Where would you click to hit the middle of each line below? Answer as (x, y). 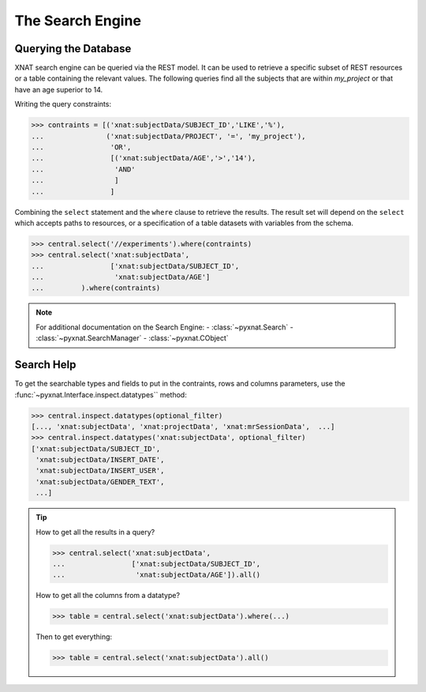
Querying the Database (73, 49)
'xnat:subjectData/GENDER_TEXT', (100, 481)
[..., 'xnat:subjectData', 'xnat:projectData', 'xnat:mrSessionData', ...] (183, 426)
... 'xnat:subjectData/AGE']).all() (157, 575)
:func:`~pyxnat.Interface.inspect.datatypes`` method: (101, 394)
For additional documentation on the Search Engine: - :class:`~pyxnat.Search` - (164, 327)
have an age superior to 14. (59, 89)
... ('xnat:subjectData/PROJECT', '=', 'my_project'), (168, 136)
